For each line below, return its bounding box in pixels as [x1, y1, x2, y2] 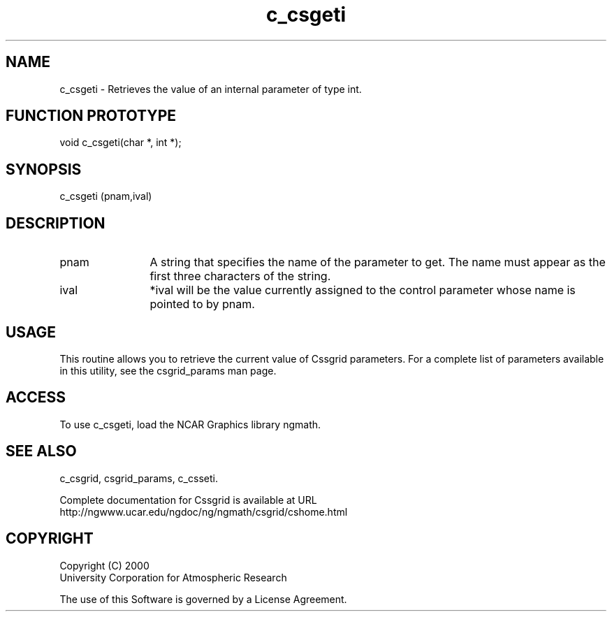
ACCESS [6, 389, 66, 407]
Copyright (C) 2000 [59, 559, 150, 572]
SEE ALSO [6, 442, 77, 460]
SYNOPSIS [6, 160, 82, 178]
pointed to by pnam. [150, 297, 255, 312]
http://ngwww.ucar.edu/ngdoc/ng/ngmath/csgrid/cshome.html [59, 505, 348, 518]
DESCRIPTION [6, 214, 105, 232]
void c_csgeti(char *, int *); [59, 136, 182, 149]
